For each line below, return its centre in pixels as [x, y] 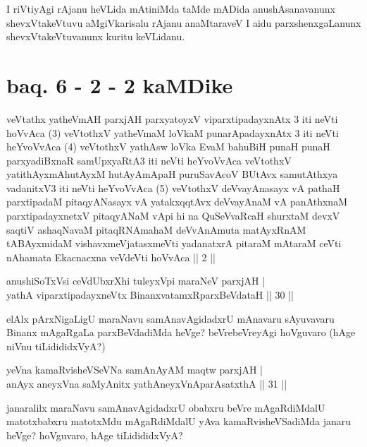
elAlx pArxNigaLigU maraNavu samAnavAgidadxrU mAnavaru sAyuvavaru [170, 318]
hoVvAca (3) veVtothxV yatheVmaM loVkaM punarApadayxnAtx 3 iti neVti [173, 132]
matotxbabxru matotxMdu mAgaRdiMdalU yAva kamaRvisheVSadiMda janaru [179, 421]
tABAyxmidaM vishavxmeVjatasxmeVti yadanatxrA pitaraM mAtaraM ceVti [174, 243]
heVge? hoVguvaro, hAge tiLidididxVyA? [95, 435]
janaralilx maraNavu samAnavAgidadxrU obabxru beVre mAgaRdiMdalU [166, 407]
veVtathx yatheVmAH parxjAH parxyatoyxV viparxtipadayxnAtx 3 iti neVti [172, 118]
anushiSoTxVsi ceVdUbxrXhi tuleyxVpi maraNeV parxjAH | [136, 281]
